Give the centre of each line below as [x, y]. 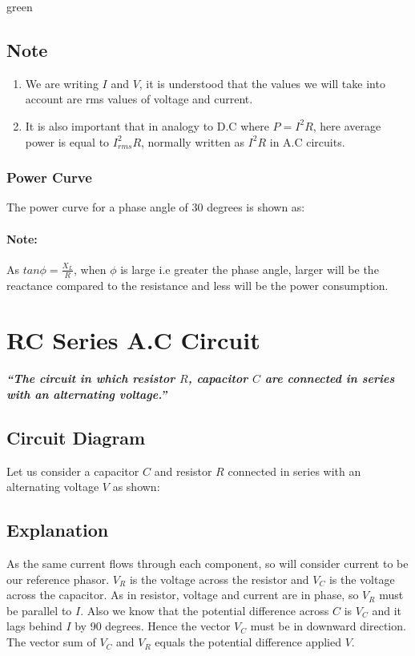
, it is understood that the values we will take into [262, 83]
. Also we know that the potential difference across [205, 610]
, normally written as [193, 141]
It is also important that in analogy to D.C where [147, 125]
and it [387, 610]
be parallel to [39, 610]
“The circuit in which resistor [91, 378]
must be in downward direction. [328, 626]
